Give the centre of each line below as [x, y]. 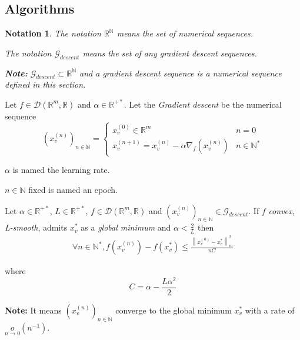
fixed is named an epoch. [73, 189]
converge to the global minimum [174, 310]
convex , [281, 210]
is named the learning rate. [61, 170]
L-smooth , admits [36, 227]
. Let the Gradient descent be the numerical [203, 104]
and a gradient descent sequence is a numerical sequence [181, 73]
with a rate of [270, 310]
